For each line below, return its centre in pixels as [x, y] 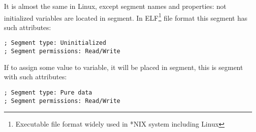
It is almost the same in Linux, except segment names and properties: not [115, 6]
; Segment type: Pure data [48, 92]
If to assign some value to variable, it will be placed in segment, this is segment [124, 67]
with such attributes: [35, 77]
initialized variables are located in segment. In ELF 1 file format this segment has [126, 17]
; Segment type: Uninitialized [55, 43]
